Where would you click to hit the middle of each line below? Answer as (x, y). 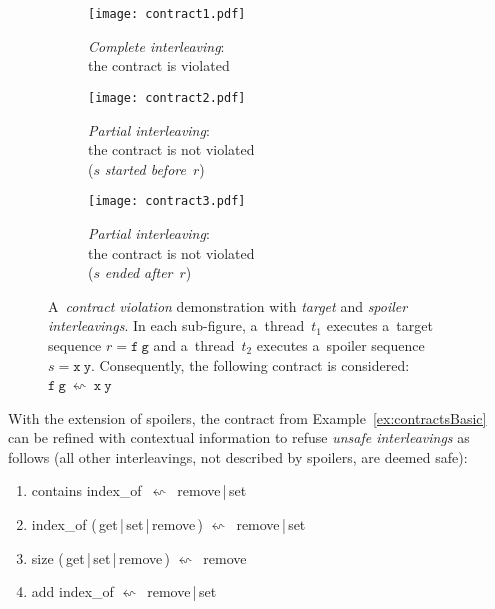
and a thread (194, 344)
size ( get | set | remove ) (101, 557)
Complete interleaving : (156, 45)
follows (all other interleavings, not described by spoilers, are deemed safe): (238, 456)
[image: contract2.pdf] (167, 97)
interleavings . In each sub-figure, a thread (176, 325)
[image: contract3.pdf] (167, 201)
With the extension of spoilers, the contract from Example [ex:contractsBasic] (247, 417)
